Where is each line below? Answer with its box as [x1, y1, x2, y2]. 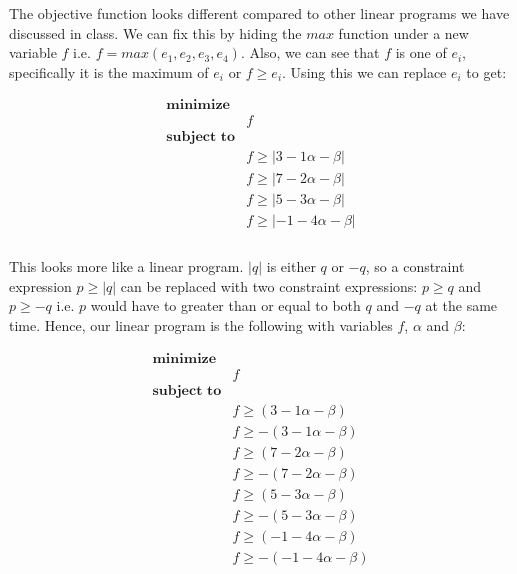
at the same [425, 295, 498, 316]
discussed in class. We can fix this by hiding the [9, 22, 302, 43]
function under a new [338, 22, 469, 43]
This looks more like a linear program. [9, 256, 244, 277]
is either [266, 256, 316, 277]
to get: [466, 61, 507, 82]
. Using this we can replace [282, 61, 447, 82]
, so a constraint [365, 256, 465, 277]
